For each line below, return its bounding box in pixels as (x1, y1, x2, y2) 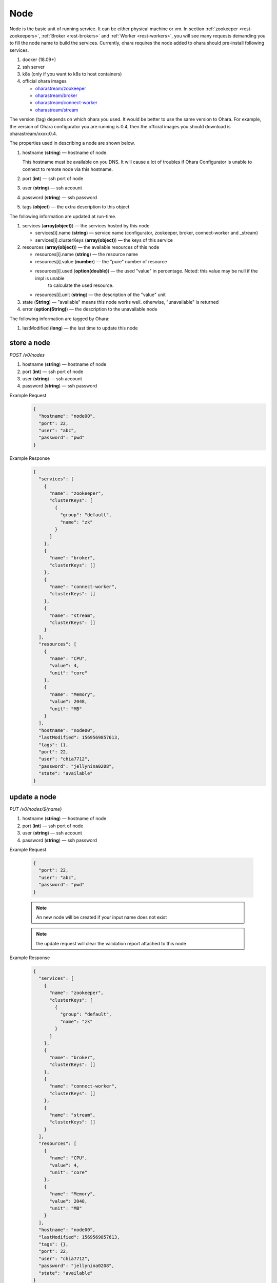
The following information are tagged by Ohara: (9, 316, 110, 322)
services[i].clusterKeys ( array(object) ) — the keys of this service (35, 237, 173, 243)
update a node (9, 792, 56, 801)
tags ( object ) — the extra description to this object (22, 204, 130, 210)
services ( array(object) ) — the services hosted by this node (22, 222, 150, 228)
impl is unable (35, 275, 65, 281)
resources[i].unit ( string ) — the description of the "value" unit (35, 291, 166, 298)
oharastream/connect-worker (35, 100, 97, 106)
